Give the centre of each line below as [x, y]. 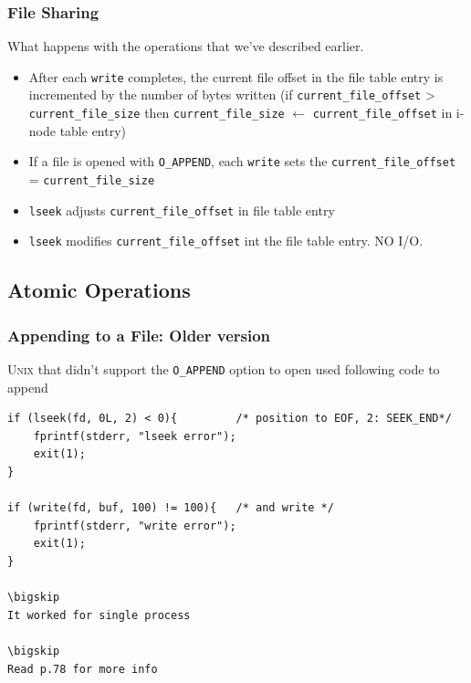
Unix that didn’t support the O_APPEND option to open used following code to [224, 369]
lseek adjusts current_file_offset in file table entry [182, 210]
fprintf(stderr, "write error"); [135, 525]
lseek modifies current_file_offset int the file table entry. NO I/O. [226, 241]
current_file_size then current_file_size [157, 113]
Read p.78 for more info [83, 669]
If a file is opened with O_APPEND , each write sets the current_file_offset [242, 161]
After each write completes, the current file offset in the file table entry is [236, 76]
